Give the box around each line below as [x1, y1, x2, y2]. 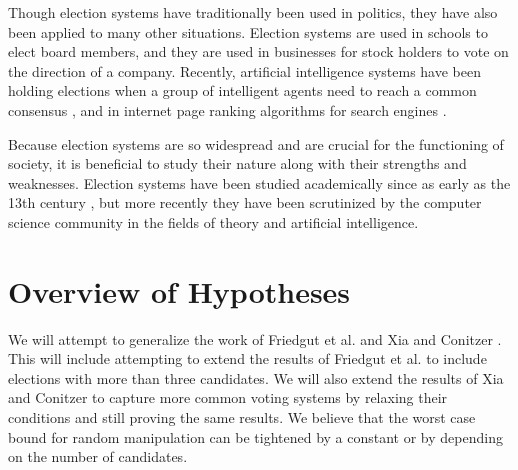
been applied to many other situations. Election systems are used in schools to [8, 21, 488, 42]
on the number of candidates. [8, 446, 188, 467]
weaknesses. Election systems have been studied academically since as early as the [8, 172, 511, 193]
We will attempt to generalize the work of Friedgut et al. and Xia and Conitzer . [8, 328, 502, 349]
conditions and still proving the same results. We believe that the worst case [8, 407, 476, 428]
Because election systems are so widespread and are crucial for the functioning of [8, 133, 504, 154]
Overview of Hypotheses [8, 270, 351, 311]
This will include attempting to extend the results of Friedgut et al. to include [8, 348, 487, 369]
